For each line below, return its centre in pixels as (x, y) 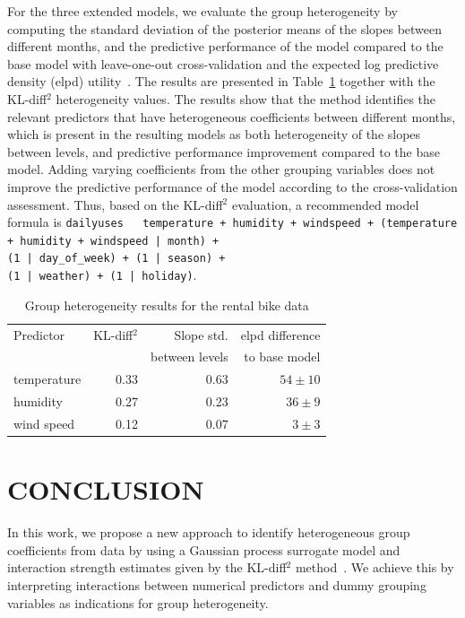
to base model (282, 357)
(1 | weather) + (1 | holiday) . (102, 275)
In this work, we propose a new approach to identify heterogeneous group (209, 532)
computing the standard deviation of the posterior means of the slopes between (225, 28)
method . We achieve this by (375, 567)
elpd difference (280, 334)
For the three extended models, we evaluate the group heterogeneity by (202, 11)
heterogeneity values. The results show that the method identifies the (246, 98)
